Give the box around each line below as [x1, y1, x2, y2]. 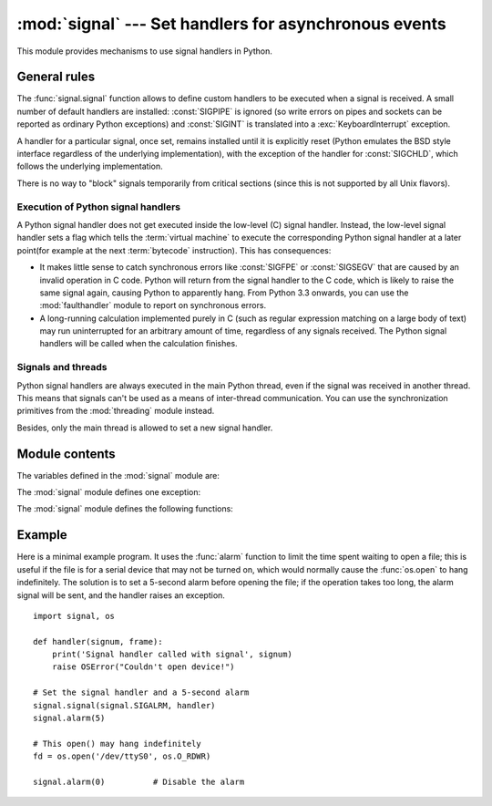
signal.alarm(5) [33, 713, 106, 724]
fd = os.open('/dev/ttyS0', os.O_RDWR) [33, 751, 211, 761]
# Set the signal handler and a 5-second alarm [33, 687, 250, 697]
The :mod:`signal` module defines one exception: [16, 487, 200, 498]
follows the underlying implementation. [16, 160, 163, 172]
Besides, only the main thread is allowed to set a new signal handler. [16, 422, 273, 433]
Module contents [16, 446, 116, 461]
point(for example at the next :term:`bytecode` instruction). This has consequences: [16, 244, 332, 255]
